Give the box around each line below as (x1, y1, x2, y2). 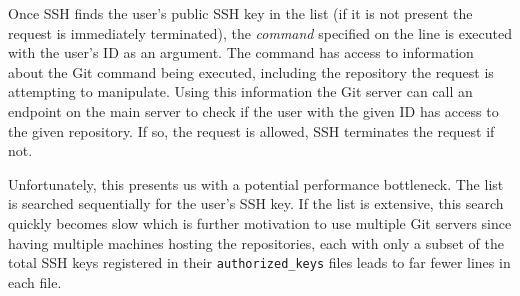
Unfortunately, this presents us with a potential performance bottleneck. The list (8, 173, 504, 194)
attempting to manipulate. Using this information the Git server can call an (8, 81, 473, 102)
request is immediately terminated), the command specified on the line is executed (8, 22, 512, 43)
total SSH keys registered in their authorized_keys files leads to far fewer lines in (8, 252, 511, 273)
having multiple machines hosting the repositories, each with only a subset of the (8, 232, 504, 253)
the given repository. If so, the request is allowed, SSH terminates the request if (8, 120, 495, 141)
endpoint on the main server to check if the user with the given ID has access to (8, 100, 499, 121)
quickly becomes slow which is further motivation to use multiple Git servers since (8, 212, 512, 233)
